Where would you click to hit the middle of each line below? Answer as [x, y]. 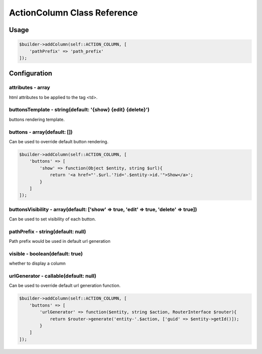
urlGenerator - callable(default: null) [53, 276]
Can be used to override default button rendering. [59, 141]
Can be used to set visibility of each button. [53, 219]
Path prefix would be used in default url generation [60, 241]
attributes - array [30, 87]
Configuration [31, 74]
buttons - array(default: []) [41, 132]
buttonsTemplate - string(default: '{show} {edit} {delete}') [79, 110]
